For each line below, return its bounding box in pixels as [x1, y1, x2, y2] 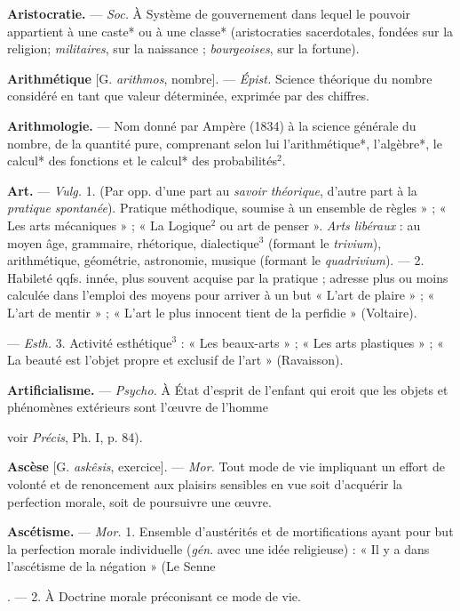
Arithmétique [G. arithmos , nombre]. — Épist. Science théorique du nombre [7, 68, 432, 87]
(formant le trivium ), [268, 233, 382, 252]
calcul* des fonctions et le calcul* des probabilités [7, 151, 278, 170]
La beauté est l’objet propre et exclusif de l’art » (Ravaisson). [7, 350, 344, 369]
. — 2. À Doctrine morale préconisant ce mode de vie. [7, 587, 301, 606]
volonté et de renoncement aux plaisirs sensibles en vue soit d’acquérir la [7, 475, 403, 494]
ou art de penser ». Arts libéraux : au [219, 215, 421, 234]
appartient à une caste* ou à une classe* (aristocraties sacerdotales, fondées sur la [7, 21, 454, 40]
